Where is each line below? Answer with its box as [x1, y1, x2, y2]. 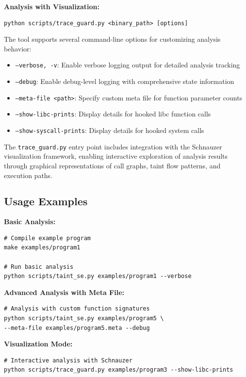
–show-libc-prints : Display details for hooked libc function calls [15, 109, 211, 119]
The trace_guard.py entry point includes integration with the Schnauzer [4, 141, 222, 151]
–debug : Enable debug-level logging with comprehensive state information [15, 76, 234, 86]
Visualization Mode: [4, 339, 73, 349]
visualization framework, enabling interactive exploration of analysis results [4, 151, 228, 161]
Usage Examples [4, 194, 88, 209]
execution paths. [4, 170, 53, 180]
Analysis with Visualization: [4, 1, 99, 11]
